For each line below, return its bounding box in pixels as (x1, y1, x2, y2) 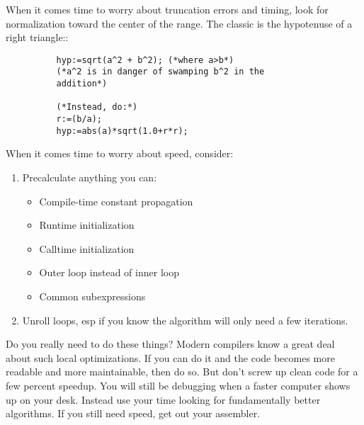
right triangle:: (6, 30, 69, 45)
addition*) (56, 79, 108, 89)
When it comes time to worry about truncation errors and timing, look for (6, 2, 329, 16)
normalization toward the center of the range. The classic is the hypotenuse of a (6, 16, 353, 30)
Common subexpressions (39, 288, 146, 303)
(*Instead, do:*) (56, 102, 138, 113)
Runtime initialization (39, 217, 135, 232)
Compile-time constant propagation (39, 193, 193, 208)
